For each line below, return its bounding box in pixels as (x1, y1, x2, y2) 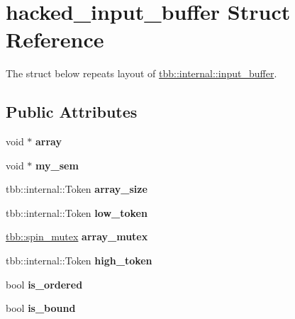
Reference (6, 25, 104, 54)
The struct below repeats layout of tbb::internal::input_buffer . (6, 66, 277, 81)
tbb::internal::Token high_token (6, 253, 152, 268)
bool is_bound (6, 301, 76, 315)
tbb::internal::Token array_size (6, 181, 147, 196)
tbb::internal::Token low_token (6, 205, 147, 220)
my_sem (35, 157, 79, 172)
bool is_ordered (6, 276, 83, 291)
